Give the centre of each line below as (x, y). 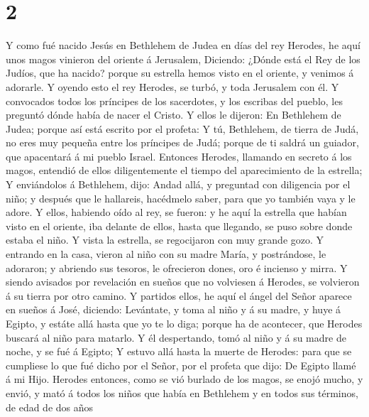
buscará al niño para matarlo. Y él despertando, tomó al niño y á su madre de (176, 337)
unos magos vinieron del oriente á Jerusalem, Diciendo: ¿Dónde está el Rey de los (183, 59)
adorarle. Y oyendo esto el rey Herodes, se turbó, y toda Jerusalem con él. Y (172, 86)
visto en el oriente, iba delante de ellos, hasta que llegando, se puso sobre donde (179, 226)
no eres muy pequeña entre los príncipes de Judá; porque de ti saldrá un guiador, (182, 142)
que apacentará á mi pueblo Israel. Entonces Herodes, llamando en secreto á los (179, 156)
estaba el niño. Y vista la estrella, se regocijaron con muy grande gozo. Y (165, 240)
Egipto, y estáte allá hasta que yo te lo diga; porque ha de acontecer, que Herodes (184, 323)
